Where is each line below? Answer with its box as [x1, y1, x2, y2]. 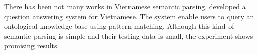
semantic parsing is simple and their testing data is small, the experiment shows [4, 30, 253, 41]
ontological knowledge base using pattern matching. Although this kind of [4, 21, 234, 31]
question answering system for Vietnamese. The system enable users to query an [4, 11, 254, 21]
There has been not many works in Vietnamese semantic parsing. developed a [4, 1, 246, 11]
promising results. [4, 40, 59, 51]
